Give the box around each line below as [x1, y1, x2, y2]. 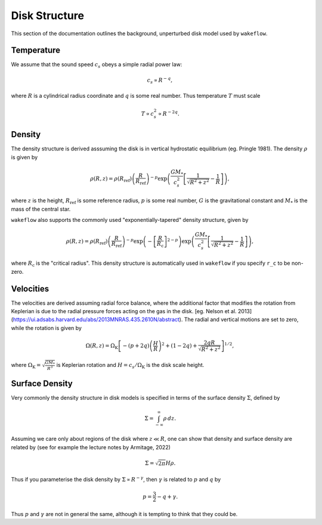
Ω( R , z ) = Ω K [85, 342, 119, 350]
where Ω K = [11, 361, 41, 370]
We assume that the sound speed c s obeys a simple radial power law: [11, 61, 182, 70]
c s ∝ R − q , [147, 75, 173, 85]
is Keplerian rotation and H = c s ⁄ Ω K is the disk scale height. [56, 361, 205, 370]
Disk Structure [11, 9, 85, 22]
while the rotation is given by [11, 324, 82, 331]
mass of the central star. [11, 205, 71, 212]
